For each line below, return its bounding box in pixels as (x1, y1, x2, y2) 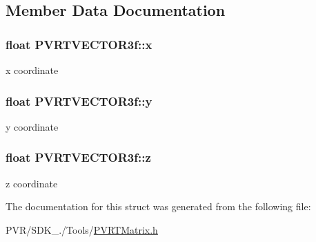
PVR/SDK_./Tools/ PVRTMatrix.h (6, 222, 158, 236)
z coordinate (6, 176, 58, 190)
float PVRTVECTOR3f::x (6, 35, 152, 53)
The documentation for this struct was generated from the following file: (6, 199, 311, 214)
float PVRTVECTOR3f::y (6, 92, 152, 109)
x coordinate (6, 63, 59, 77)
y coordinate (6, 119, 59, 133)
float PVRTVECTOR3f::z (6, 149, 151, 166)
